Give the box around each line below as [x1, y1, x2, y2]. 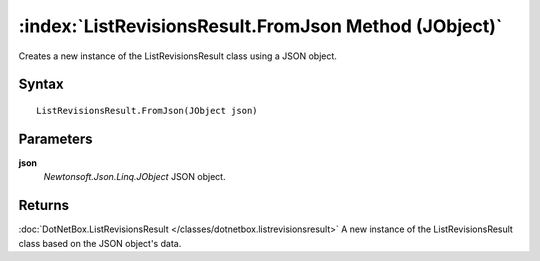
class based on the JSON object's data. [18, 237, 182, 249]
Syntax [18, 76, 64, 93]
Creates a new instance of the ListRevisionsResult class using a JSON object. [18, 50, 337, 62]
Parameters [18, 130, 93, 147]
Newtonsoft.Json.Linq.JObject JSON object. [43, 171, 226, 183]
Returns [18, 197, 70, 214]
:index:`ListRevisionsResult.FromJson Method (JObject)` [18, 15, 503, 37]
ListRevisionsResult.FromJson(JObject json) [36, 105, 259, 116]
